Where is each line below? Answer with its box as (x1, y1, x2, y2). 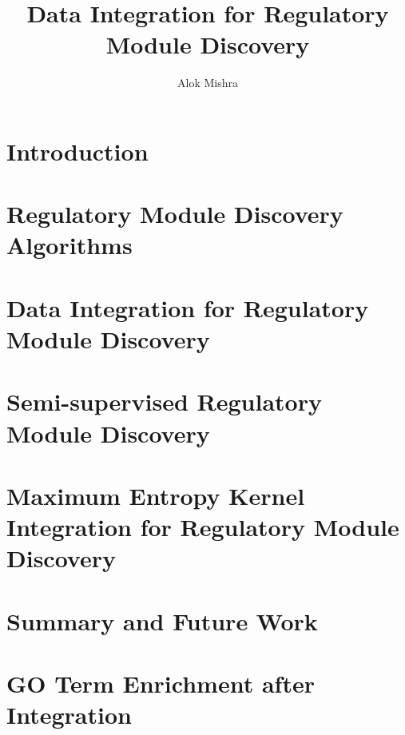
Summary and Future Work (6, 604, 318, 637)
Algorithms (6, 228, 133, 261)
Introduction (6, 134, 149, 167)
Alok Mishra (177, 74, 238, 91)
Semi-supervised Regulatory (6, 385, 322, 418)
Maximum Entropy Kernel (6, 479, 305, 511)
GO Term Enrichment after (6, 667, 315, 700)
